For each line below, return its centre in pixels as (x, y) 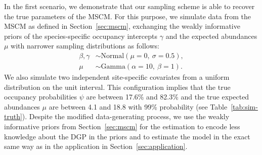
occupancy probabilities (41, 97)
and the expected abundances (211, 36)
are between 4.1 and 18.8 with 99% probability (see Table (138, 106)
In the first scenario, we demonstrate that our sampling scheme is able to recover (129, 6)
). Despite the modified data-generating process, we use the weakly (126, 116)
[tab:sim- (244, 106)
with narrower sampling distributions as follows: (85, 46)
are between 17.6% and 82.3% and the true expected (168, 97)
